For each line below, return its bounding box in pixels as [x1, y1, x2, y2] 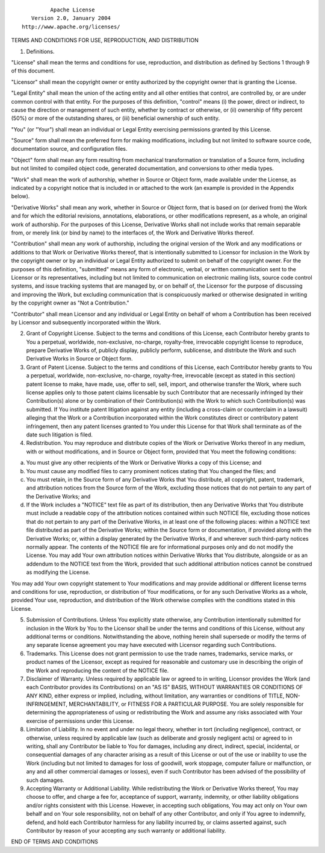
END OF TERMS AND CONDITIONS [11, 838, 99, 845]
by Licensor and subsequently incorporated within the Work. [11, 318, 162, 326]
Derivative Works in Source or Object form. [26, 355, 133, 362]
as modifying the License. [26, 568, 90, 576]
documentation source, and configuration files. [11, 145, 128, 153]
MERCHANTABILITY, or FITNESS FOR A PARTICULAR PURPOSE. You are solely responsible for [68, 700, 304, 708]
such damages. [26, 776, 64, 784]
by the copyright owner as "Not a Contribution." [11, 299, 129, 307]
